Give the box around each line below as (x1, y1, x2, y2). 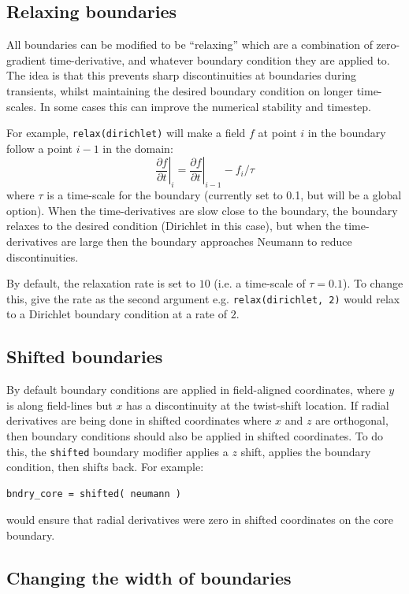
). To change (342, 275, 403, 291)
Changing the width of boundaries (6, 566, 292, 590)
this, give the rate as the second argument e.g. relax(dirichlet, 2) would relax (6, 290, 400, 306)
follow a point (6, 139, 73, 156)
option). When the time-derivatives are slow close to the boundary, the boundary (6, 202, 398, 218)
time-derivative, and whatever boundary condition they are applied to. (49, 51, 390, 68)
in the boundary (307, 124, 386, 141)
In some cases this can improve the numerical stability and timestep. (39, 98, 372, 114)
